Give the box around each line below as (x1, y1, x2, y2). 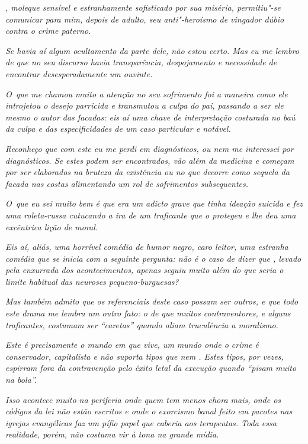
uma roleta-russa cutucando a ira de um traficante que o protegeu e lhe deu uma (5, 208, 296, 221)
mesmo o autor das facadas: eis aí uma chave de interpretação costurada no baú (5, 110, 296, 123)
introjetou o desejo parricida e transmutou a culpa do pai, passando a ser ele (5, 99, 284, 112)
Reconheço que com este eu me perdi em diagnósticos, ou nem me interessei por (5, 142, 294, 154)
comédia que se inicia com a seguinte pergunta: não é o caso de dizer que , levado (5, 252, 301, 264)
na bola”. (5, 373, 37, 386)
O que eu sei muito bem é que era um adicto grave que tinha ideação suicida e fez (5, 197, 303, 210)
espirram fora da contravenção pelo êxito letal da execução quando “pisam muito (5, 361, 297, 374)
